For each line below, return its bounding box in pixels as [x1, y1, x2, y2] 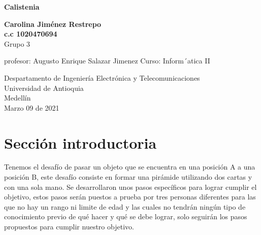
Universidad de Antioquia [4, 82, 84, 93]
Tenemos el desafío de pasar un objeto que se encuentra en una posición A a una [4, 161, 255, 172]
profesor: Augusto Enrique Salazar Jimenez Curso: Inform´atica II [4, 55, 210, 66]
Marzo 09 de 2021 [4, 102, 59, 113]
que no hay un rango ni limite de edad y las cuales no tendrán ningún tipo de [4, 201, 246, 212]
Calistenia [4, 2, 40, 12]
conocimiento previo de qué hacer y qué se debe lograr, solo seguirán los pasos [4, 211, 247, 222]
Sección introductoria [4, 132, 157, 153]
